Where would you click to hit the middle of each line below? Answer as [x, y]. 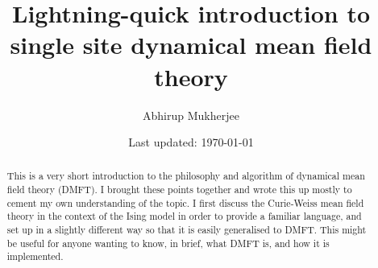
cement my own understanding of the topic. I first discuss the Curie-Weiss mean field [185, 202]
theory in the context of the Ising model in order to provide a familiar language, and [184, 216]
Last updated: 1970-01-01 [191, 142]
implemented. [35, 256]
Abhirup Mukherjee [191, 115]
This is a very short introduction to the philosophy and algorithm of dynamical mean [186, 176]
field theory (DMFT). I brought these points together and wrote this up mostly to [179, 190]
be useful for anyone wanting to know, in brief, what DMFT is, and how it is [168, 243]
